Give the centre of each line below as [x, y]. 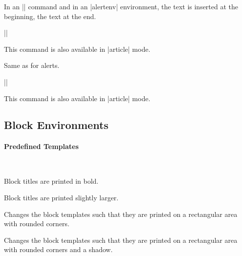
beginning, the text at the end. [50, 16]
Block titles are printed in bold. [51, 181]
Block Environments [56, 124]
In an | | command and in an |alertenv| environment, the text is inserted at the [121, 6]
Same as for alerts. [32, 65]
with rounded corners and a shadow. [58, 249]
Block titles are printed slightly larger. [61, 197]
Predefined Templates [41, 146]
